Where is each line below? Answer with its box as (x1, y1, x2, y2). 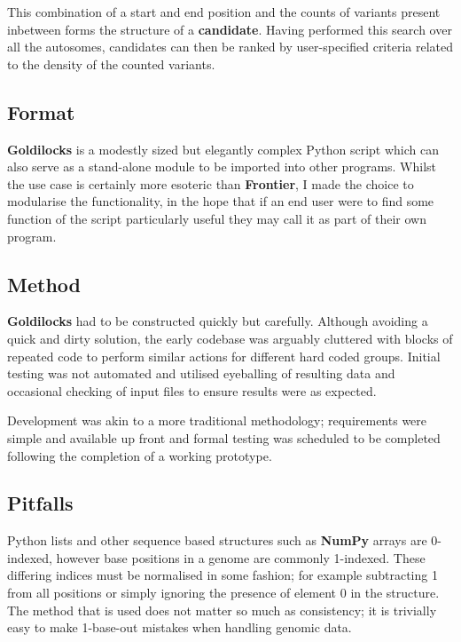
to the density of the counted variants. (7, 54, 215, 73)
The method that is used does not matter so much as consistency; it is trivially (7, 600, 437, 619)
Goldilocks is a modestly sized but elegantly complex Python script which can (7, 139, 440, 158)
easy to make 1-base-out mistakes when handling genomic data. (7, 618, 352, 637)
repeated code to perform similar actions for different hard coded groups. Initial (7, 346, 441, 365)
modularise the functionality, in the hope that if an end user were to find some (7, 192, 434, 210)
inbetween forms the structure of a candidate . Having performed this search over (7, 20, 452, 38)
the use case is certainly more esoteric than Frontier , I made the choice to (7, 174, 414, 193)
